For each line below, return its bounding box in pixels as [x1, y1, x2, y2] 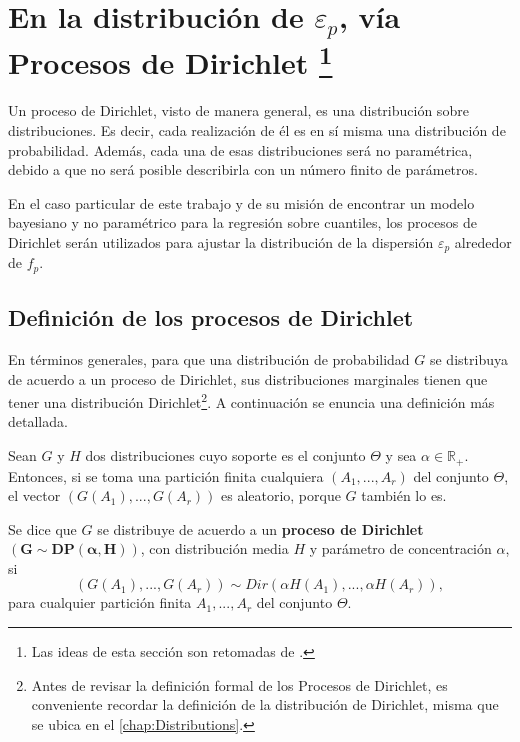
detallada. [8, 411, 68, 432]
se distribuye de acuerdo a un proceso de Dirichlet [97, 518, 424, 539]
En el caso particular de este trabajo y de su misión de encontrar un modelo [8, 192, 475, 213]
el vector [8, 485, 61, 506]
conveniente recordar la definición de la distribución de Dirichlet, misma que [31, 694, 499, 715]
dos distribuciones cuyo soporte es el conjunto [85, 445, 366, 466]
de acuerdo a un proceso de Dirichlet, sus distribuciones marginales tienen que [8, 368, 488, 389]
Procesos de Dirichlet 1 [8, 38, 333, 83]
